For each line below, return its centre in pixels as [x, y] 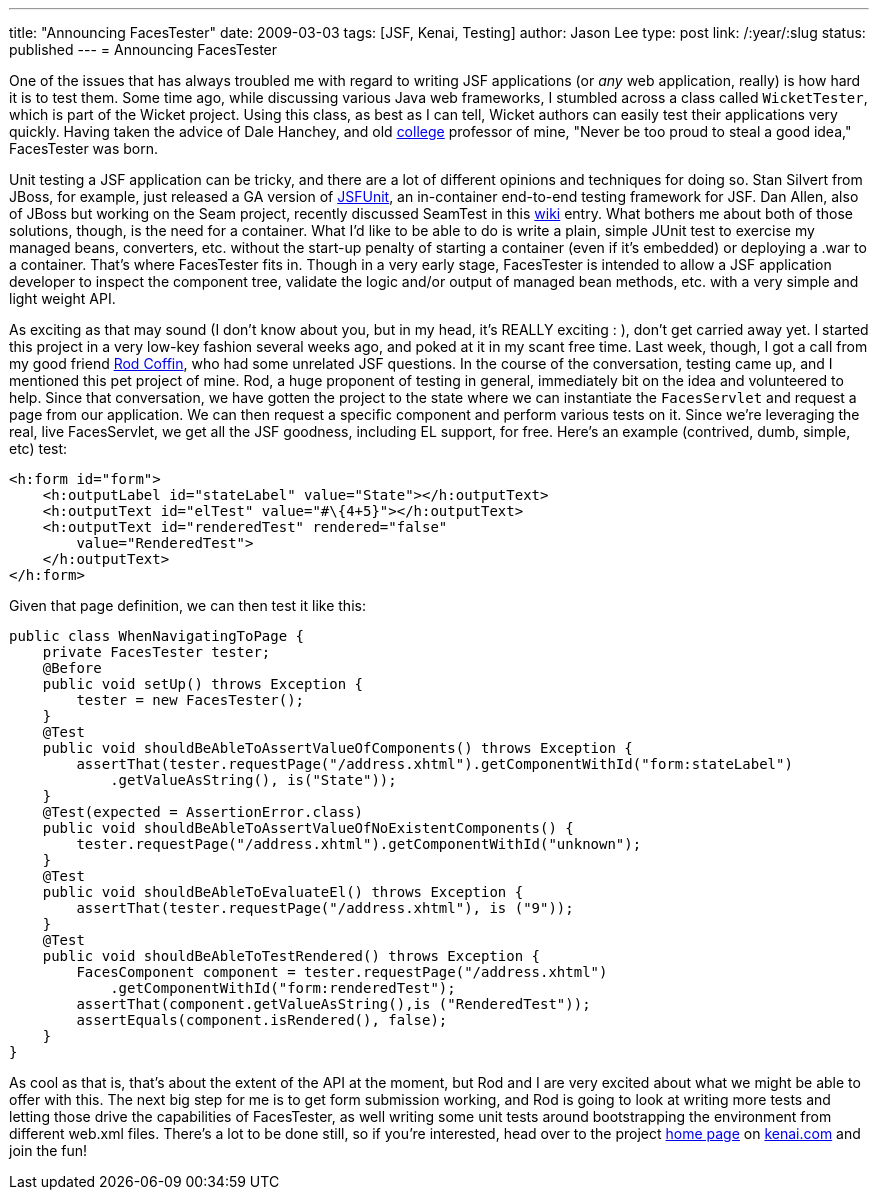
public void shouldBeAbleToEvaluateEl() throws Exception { [283, 892]
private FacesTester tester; [156, 652]
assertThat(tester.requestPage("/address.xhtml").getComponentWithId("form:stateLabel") [434, 764]
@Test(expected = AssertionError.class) [203, 812]
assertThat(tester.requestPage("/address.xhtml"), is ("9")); [325, 908]
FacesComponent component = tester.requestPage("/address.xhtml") [342, 972]
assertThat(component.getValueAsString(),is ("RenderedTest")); [333, 1004]
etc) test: [38, 448]
